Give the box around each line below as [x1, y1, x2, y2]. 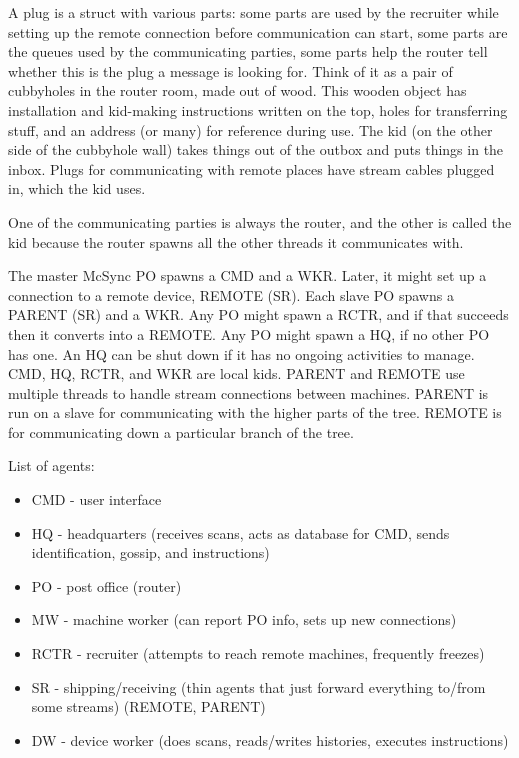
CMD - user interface [31, 489, 162, 510]
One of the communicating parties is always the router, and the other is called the [8, 211, 512, 232]
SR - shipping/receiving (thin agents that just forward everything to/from [31, 676, 486, 697]
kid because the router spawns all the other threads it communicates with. [8, 231, 464, 252]
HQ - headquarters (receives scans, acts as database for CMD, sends [31, 522, 450, 543]
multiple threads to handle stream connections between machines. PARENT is [8, 382, 489, 403]
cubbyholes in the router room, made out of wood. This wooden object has [8, 80, 467, 101]
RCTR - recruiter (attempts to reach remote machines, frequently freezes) [31, 643, 485, 664]
